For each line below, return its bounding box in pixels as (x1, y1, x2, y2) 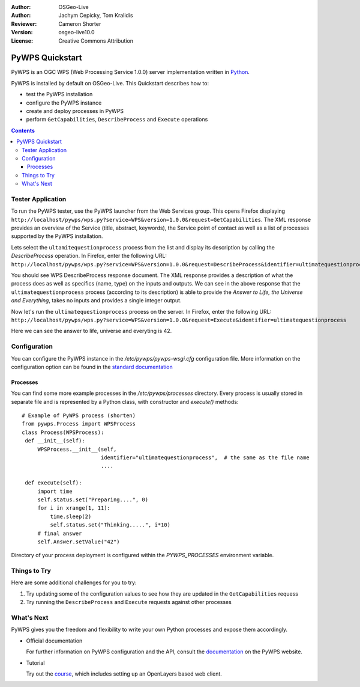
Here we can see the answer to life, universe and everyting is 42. (11, 328, 172, 335)
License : (11, 37, 33, 44)
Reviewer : (11, 20, 37, 27)
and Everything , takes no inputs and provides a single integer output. (11, 297, 182, 304)
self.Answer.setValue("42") (37, 538, 120, 545)
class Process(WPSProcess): (22, 429, 104, 436)
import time (37, 487, 73, 495)
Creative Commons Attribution (58, 37, 134, 44)
